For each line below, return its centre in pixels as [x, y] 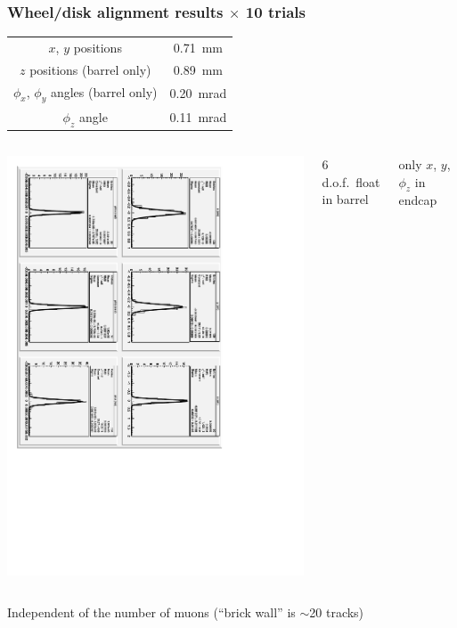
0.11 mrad [198, 117]
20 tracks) [337, 612]
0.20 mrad [198, 93]
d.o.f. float [351, 181]
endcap [418, 200]
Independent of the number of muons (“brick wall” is [151, 612]
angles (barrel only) [104, 91]
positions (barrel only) [90, 69]
